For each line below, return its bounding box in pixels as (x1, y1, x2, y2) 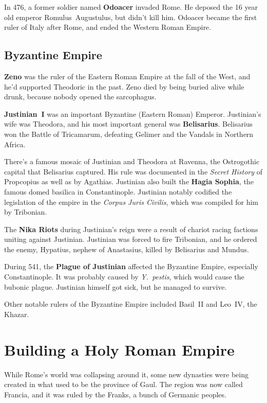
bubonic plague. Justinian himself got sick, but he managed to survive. (4, 281, 227, 292)
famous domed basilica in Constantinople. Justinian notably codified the (4, 186, 232, 197)
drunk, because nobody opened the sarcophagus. (4, 91, 157, 102)
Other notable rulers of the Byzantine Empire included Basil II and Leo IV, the (4, 299, 257, 309)
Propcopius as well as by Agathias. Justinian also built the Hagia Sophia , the (4, 176, 254, 187)
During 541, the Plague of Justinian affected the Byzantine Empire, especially (4, 261, 258, 272)
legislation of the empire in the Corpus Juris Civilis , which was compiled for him (4, 196, 258, 207)
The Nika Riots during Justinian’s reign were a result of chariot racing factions (4, 223, 258, 234)
